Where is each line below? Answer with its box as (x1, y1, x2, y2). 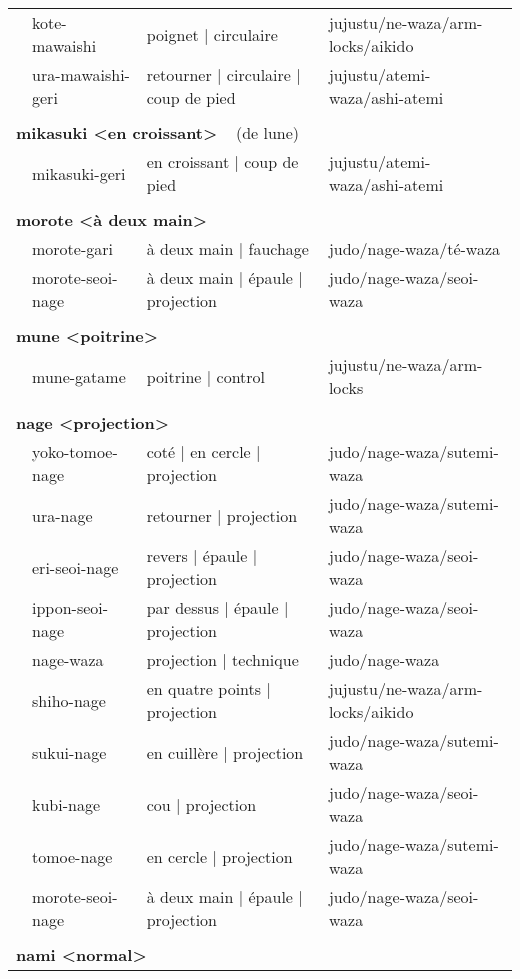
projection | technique (146, 648, 299, 671)
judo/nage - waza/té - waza (328, 237, 501, 260)
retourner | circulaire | (146, 63, 301, 86)
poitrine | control (146, 364, 266, 388)
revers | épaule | (146, 544, 258, 567)
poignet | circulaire (146, 22, 278, 46)
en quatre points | (146, 677, 271, 700)
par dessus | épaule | (146, 596, 289, 619)
